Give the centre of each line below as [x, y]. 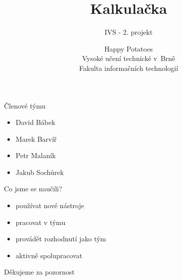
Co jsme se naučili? [33, 189]
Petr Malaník [36, 155]
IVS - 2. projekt [129, 32]
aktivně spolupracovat [49, 255]
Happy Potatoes [129, 48]
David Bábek [35, 122]
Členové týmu [25, 105]
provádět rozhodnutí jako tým [61, 239]
